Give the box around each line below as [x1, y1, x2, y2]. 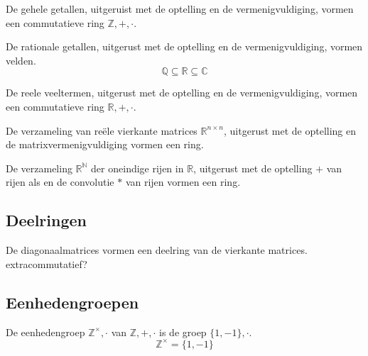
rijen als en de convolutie [6, 174, 114, 189]
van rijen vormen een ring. [125, 174, 241, 189]
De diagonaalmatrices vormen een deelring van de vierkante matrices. [6, 243, 308, 257]
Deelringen [6, 209, 87, 231]
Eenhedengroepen [6, 291, 139, 313]
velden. [6, 52, 36, 67]
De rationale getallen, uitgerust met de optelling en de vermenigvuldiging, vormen [6, 39, 363, 54]
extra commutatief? [6, 256, 87, 271]
